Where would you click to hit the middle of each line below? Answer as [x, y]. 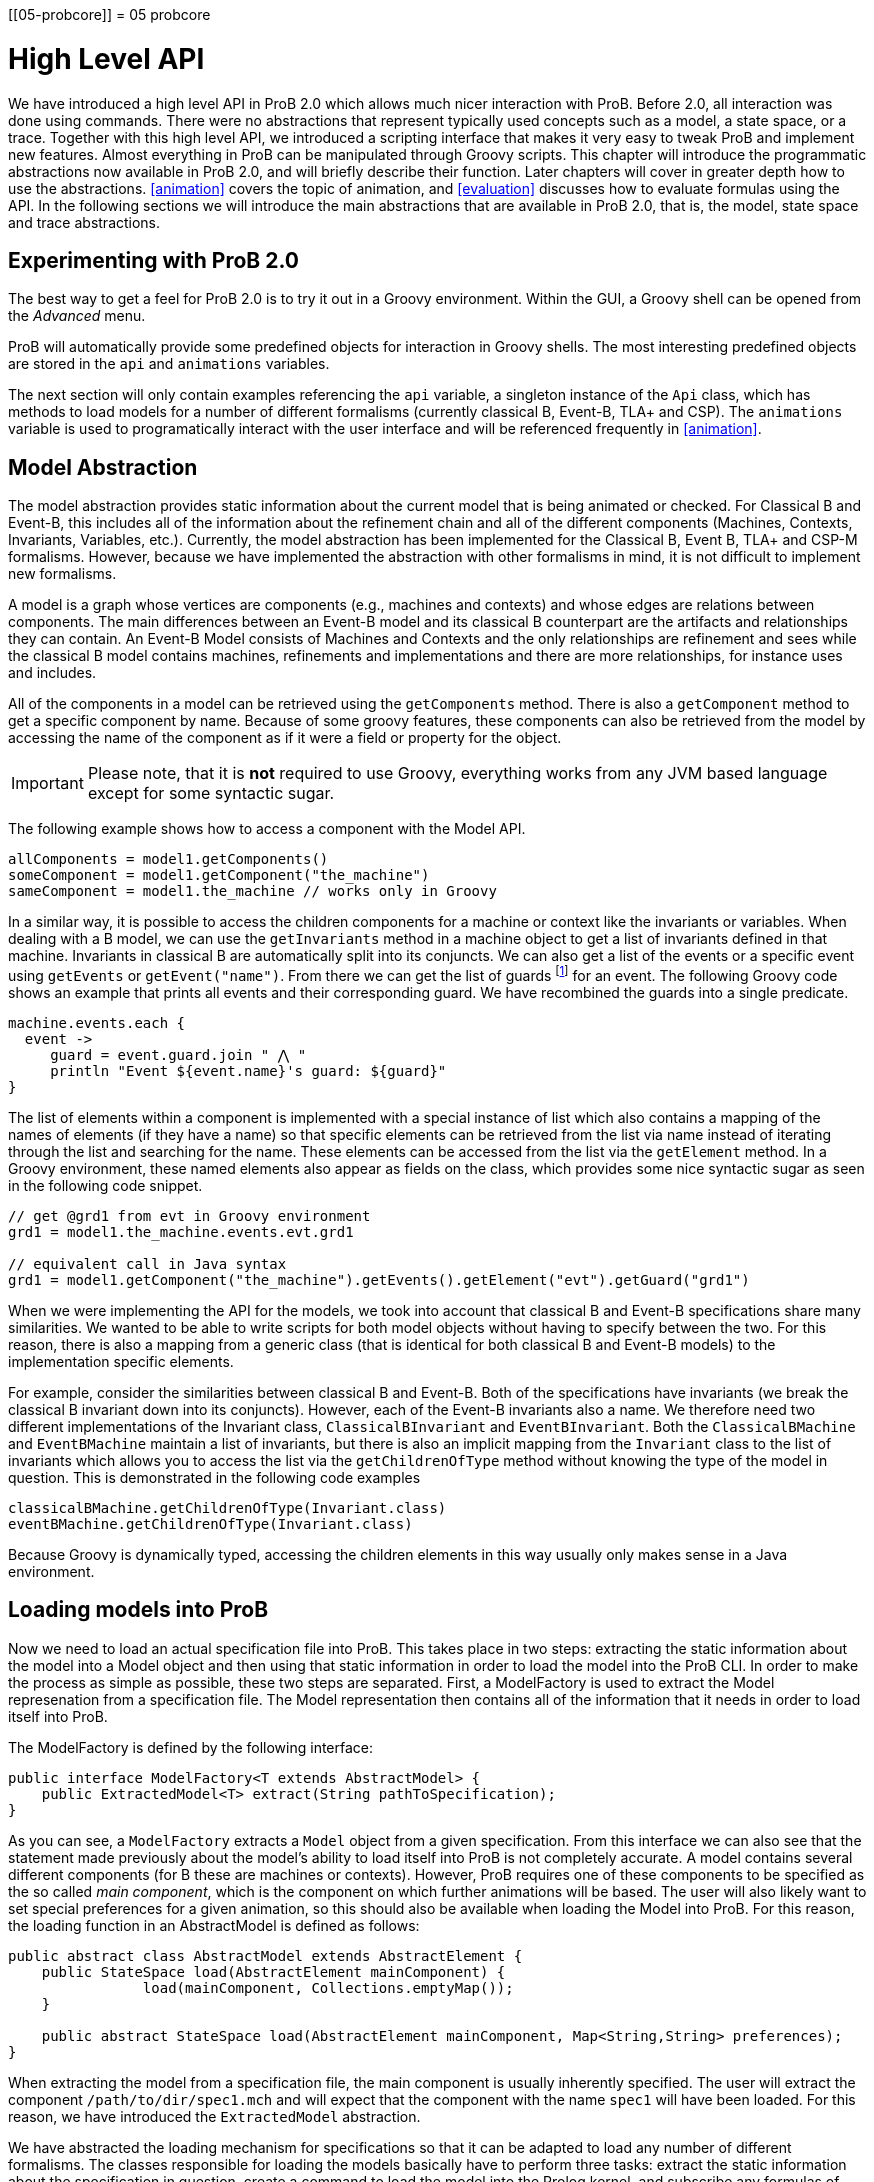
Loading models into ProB [138, 1610]
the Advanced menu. [77, 316]
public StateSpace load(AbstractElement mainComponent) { [273, 1971]
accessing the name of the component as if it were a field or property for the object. [285, 738]
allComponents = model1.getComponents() [168, 859]
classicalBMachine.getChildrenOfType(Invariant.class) [227, 1507]
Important [47, 783]
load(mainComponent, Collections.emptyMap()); [328, 1987]
